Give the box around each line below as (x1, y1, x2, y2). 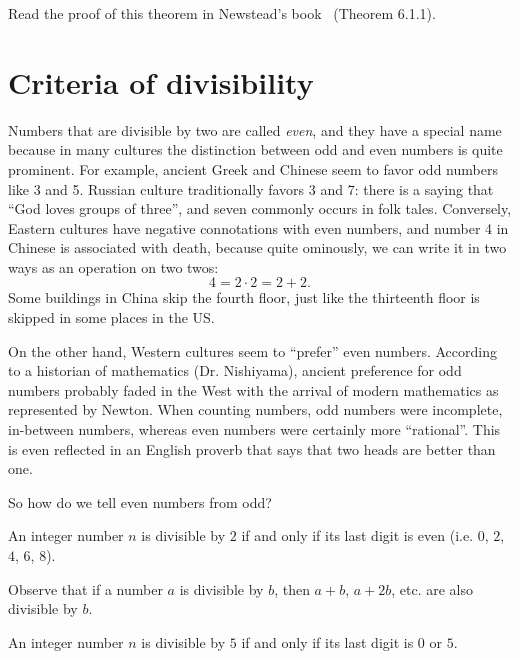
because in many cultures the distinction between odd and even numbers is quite (8, 139, 503, 160)
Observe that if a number (8, 578, 163, 599)
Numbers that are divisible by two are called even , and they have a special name (8, 119, 502, 140)
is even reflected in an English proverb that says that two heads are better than (8, 438, 496, 459)
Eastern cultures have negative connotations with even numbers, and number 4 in (8, 217, 509, 238)
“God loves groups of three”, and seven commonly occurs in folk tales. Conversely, (8, 198, 512, 219)
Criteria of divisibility (8, 61, 314, 102)
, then (274, 578, 310, 599)
